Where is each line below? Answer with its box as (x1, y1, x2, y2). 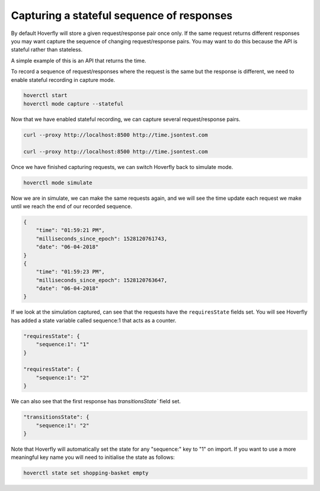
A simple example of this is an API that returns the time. (11, 57, 146, 64)
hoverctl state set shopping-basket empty (23, 470, 149, 477)
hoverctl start (23, 92, 68, 99)
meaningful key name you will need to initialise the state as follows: (11, 454, 175, 461)
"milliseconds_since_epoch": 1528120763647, (36, 276, 168, 283)
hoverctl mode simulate (23, 179, 93, 186)
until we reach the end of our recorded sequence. (11, 202, 133, 210)
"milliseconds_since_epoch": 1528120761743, (36, 235, 168, 242)
